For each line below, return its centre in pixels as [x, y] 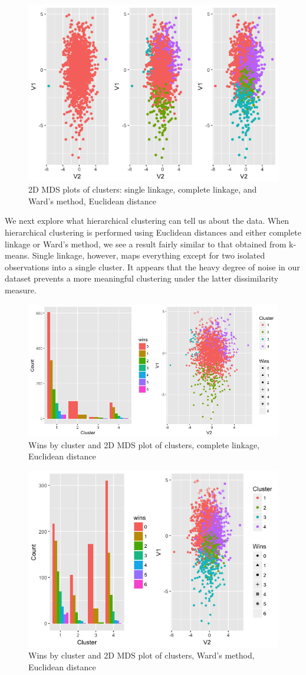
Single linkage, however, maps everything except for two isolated [149, 255]
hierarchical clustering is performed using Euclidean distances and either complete [153, 232]
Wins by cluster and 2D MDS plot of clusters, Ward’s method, [142, 655]
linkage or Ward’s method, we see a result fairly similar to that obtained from [146, 244]
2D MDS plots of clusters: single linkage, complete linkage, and [143, 189]
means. [17, 255]
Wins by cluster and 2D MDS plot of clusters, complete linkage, [144, 444]
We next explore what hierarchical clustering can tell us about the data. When [147, 221]
